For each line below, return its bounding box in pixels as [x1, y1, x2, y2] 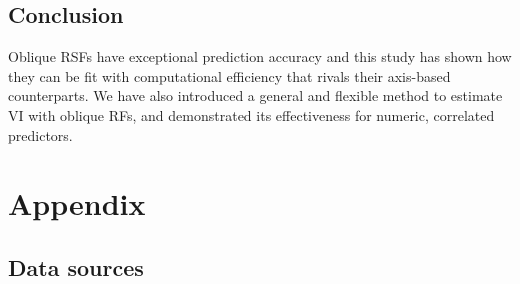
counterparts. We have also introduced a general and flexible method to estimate [8, 85, 503, 106]
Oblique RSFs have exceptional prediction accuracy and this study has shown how [8, 46, 512, 67]
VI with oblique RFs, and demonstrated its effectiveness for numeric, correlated [8, 104, 495, 125]
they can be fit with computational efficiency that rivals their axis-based [8, 65, 451, 86]
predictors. [8, 124, 73, 145]
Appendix [8, 183, 146, 224]
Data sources [8, 251, 144, 282]
